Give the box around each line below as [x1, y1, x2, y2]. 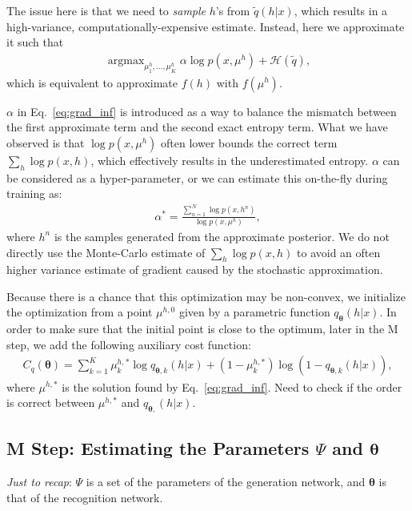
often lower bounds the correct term [161, 134, 338, 151]
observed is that [6, 134, 85, 151]
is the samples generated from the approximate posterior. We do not [54, 227, 390, 244]
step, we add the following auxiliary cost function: [6, 336, 251, 352]
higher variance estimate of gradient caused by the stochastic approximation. [6, 261, 383, 278]
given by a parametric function [178, 304, 330, 320]
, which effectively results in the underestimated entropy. [90, 151, 369, 168]
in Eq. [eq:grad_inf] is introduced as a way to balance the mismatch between [17, 103, 397, 119]
